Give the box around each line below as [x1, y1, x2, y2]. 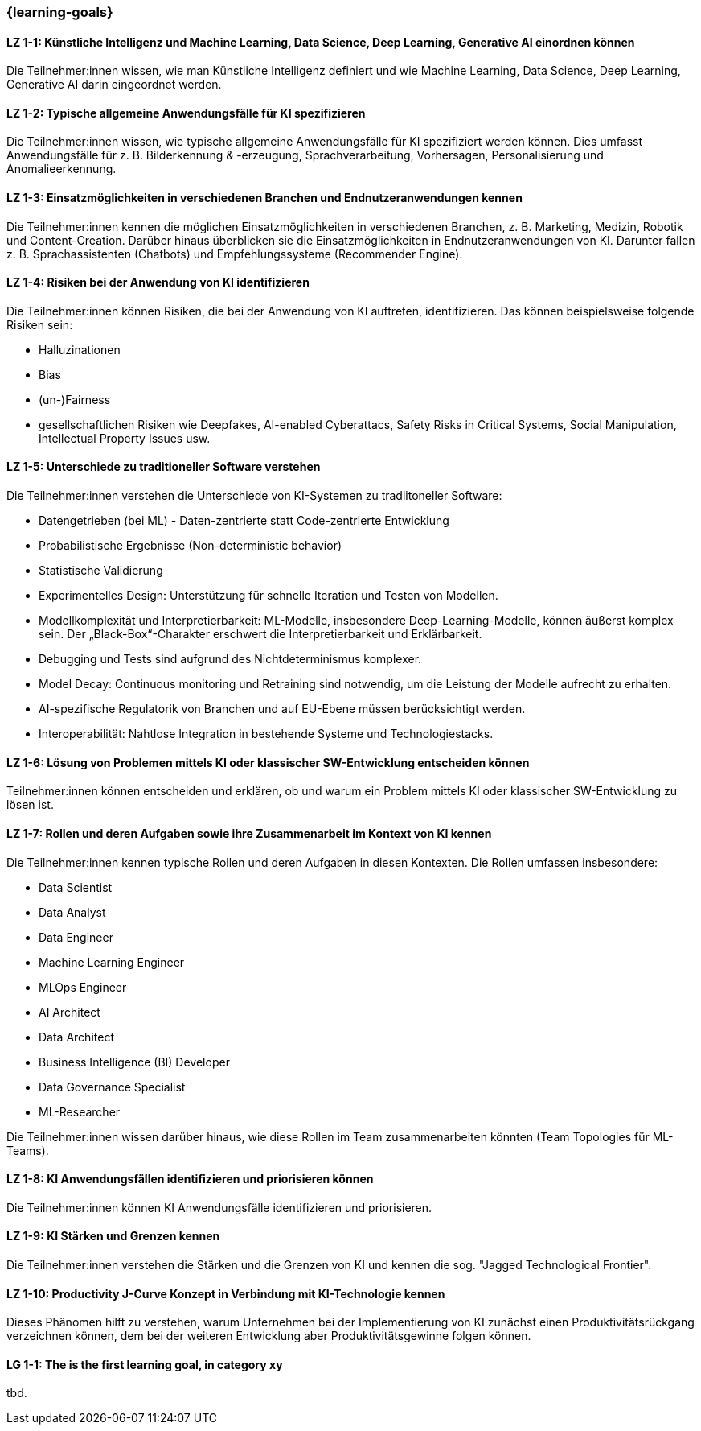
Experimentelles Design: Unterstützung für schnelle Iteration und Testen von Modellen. [39, 588, 498, 603]
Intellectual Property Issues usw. [39, 431, 211, 445]
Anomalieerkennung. [6, 162, 117, 176]
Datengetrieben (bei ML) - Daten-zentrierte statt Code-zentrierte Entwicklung [39, 513, 449, 528]
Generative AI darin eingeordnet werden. [6, 77, 222, 92]
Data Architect [39, 1029, 114, 1044]
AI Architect [39, 1004, 100, 1019]
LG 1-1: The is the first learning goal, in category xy [6, 1357, 283, 1371]
